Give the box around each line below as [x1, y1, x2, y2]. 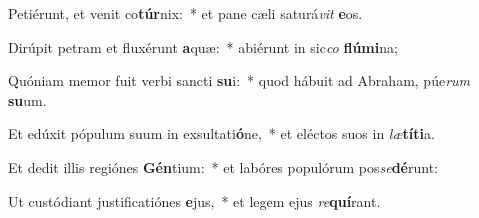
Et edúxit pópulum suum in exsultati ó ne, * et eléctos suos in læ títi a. [8, 123, 435, 144]
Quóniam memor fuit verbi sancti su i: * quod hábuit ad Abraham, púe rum [8, 70, 471, 91]
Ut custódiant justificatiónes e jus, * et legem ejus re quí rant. [8, 190, 381, 211]
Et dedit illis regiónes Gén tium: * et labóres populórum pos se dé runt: [8, 156, 438, 177]
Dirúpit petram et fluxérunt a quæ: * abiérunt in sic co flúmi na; [8, 36, 398, 57]
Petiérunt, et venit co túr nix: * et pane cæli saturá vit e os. [8, 3, 363, 23]
